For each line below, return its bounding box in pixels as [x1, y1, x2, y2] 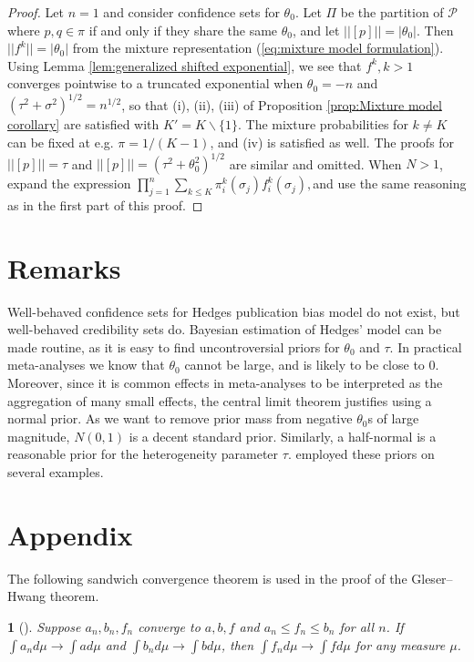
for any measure [355, 635, 446, 654]
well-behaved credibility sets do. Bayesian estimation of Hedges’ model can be [7, 320, 442, 339]
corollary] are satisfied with [7, 115, 160, 134]
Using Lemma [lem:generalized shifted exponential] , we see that [7, 56, 362, 75]
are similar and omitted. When [229, 154, 402, 173]
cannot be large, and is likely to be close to [184, 355, 425, 374]
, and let [293, 20, 340, 39]
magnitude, [7, 426, 70, 445]
